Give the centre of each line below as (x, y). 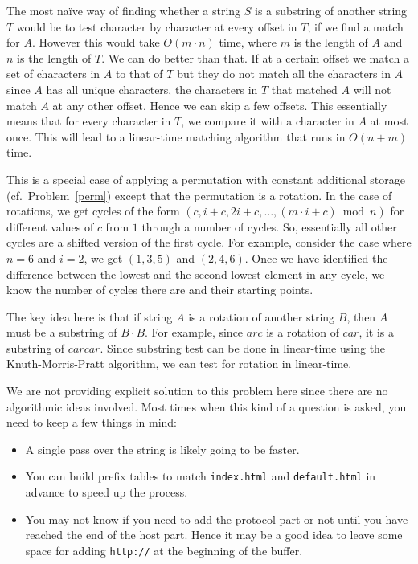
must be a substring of (62, 332)
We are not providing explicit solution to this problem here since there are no (197, 391)
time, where (248, 42)
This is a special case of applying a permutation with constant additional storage (206, 179)
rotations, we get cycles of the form (93, 211)
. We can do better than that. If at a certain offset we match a (255, 57)
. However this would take (96, 42)
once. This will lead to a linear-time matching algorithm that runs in (176, 136)
